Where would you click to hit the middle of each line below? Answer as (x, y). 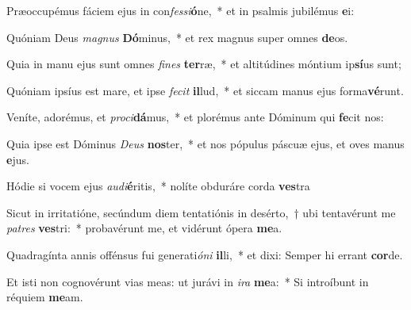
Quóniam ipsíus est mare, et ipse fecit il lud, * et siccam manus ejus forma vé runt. (205, 90)
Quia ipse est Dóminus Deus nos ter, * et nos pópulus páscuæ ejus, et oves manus (205, 143)
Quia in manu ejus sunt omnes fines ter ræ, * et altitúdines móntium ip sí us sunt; (204, 64)
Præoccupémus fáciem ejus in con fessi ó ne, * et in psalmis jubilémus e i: (181, 10)
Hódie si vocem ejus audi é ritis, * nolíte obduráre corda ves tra (158, 186)
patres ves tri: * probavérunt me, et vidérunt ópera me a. (144, 228)
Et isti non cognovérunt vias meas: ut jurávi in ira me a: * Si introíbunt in (188, 281)
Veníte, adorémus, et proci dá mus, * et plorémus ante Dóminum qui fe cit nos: (195, 117)
